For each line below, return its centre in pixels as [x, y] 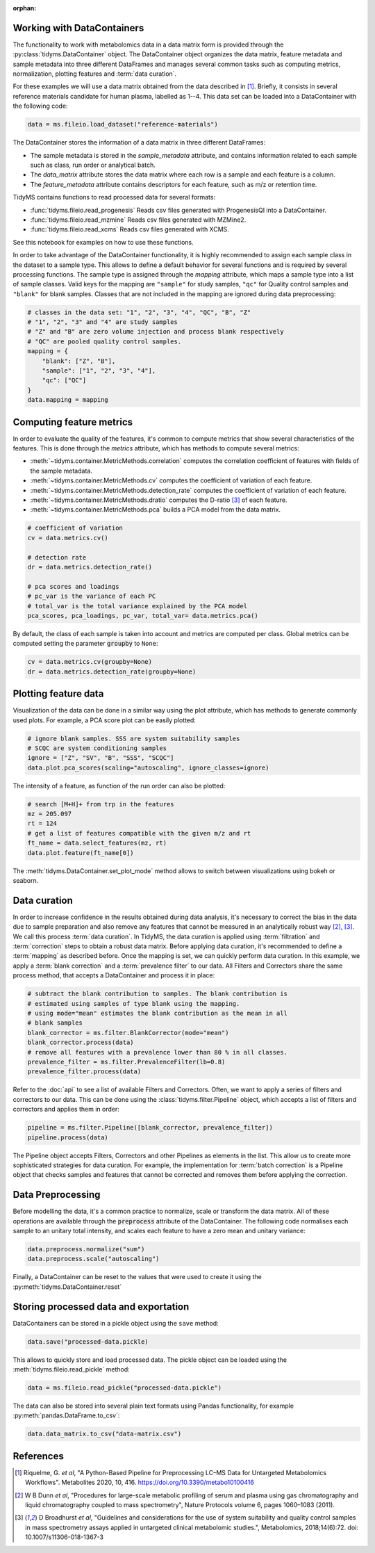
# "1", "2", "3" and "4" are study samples [103, 322]
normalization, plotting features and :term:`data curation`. [95, 74]
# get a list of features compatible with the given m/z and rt [139, 833]
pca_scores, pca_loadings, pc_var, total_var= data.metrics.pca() [143, 616]
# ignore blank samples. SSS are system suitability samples [134, 738]
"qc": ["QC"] [64, 380]
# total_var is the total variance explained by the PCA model [137, 606]
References [38, 1456]
